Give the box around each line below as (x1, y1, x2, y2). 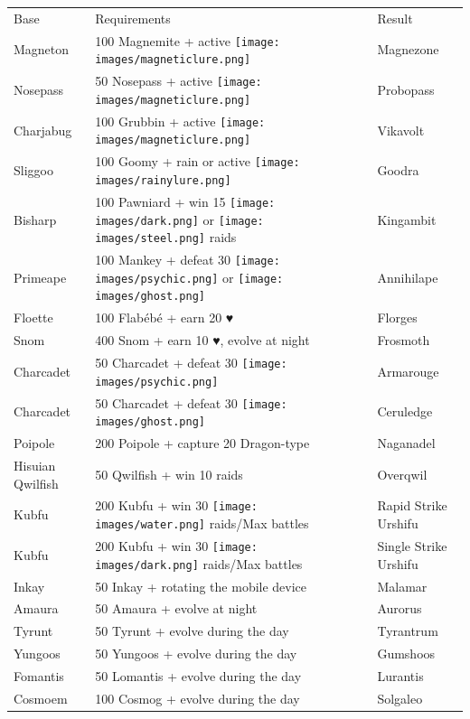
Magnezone (377, 40, 439, 59)
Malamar (377, 576, 428, 595)
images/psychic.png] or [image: (95, 267, 284, 286)
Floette (14, 308, 53, 327)
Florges (377, 308, 418, 327)
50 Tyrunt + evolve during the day (95, 621, 289, 640)
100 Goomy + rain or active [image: (95, 152, 300, 171)
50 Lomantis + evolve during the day (95, 666, 302, 685)
